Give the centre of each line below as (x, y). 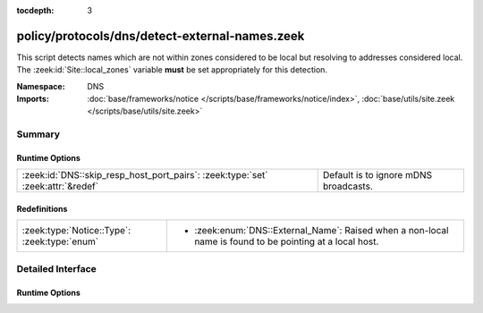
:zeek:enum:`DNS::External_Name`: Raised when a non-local (321, 231)
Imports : (33, 99)
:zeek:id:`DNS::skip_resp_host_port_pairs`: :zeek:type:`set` (145, 175)
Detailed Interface (57, 268)
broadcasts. (347, 186)
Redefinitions (42, 209)
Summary (38, 134)
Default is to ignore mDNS (377, 175)
